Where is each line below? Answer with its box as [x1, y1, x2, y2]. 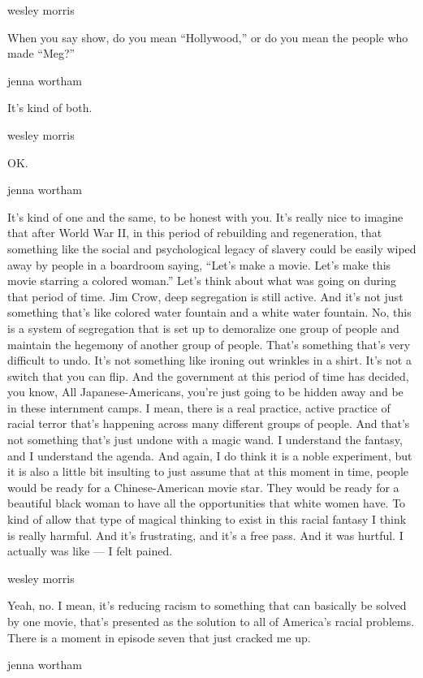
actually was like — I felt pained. [7, 542, 173, 559]
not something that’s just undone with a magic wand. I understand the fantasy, [7, 431, 403, 448]
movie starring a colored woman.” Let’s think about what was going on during [7, 272, 396, 289]
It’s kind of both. [7, 99, 93, 116]
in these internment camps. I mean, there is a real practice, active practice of [7, 399, 391, 416]
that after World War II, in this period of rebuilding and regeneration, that [7, 224, 382, 241]
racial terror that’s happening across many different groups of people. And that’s [7, 415, 410, 432]
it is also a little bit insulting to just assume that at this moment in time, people [7, 463, 409, 480]
